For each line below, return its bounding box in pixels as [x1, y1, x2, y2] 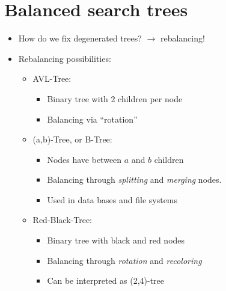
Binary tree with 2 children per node [47, 92, 183, 105]
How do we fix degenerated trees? [18, 32, 142, 44]
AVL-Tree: [32, 72, 72, 85]
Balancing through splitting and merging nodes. [47, 173, 222, 186]
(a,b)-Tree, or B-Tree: [32, 133, 112, 145]
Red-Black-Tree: [32, 213, 92, 226]
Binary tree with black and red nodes [47, 234, 185, 247]
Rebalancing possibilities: [18, 52, 111, 64]
